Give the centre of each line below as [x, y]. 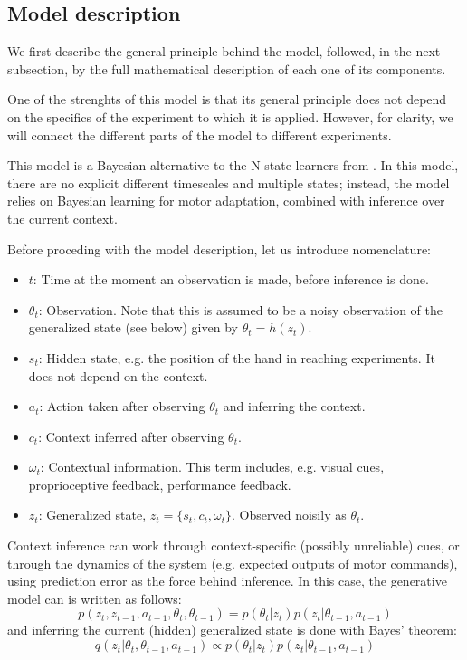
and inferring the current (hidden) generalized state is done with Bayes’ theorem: [232, 630]
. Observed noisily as [289, 515]
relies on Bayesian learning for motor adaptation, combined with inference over [226, 201]
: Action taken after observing [122, 406]
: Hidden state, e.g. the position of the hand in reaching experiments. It [237, 357]
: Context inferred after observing [131, 436]
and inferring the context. [294, 406]
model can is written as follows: [95, 598]
